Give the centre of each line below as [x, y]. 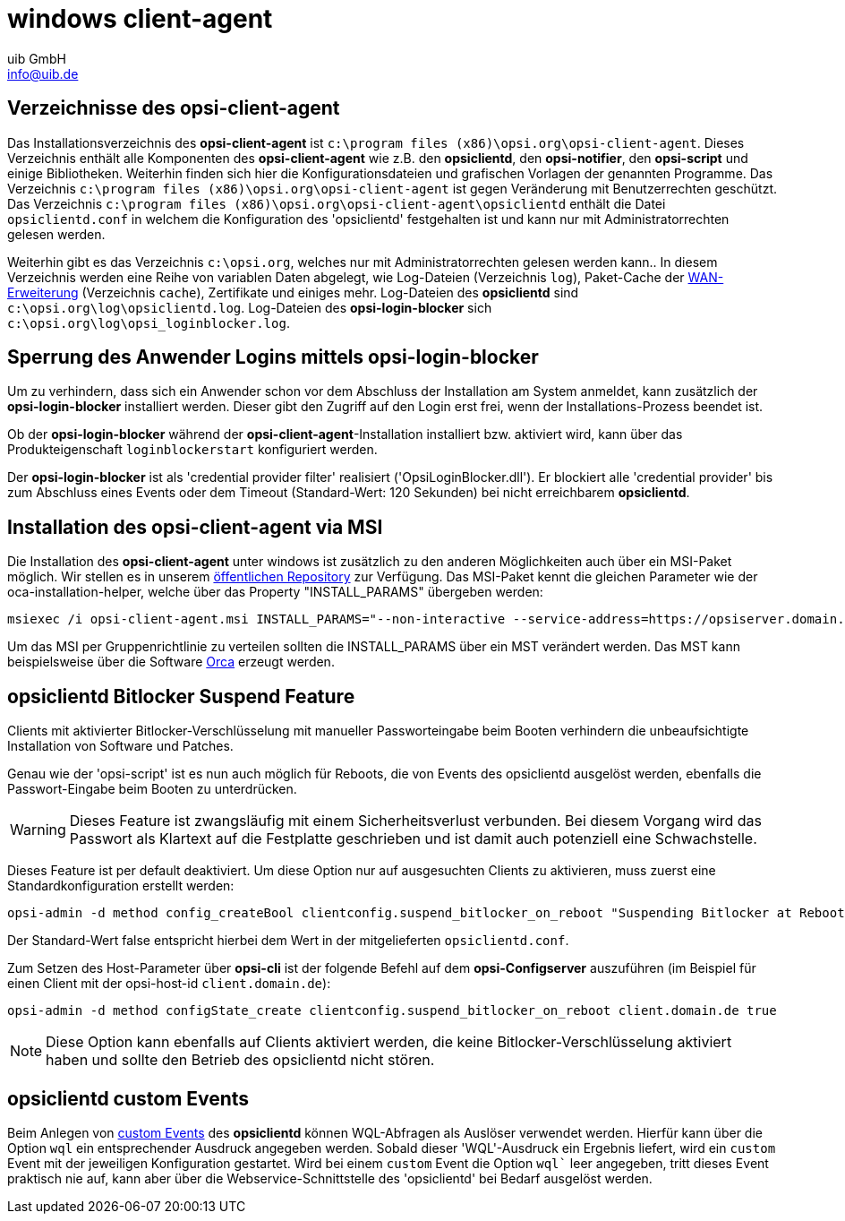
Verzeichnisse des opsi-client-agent [174, 108]
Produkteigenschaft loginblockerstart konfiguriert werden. [192, 450]
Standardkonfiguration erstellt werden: [121, 886]
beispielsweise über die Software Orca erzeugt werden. [171, 662]
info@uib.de [43, 73]
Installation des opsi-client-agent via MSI [195, 527]
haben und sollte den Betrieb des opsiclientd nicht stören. [240, 1060]
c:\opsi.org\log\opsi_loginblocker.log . [149, 322]
